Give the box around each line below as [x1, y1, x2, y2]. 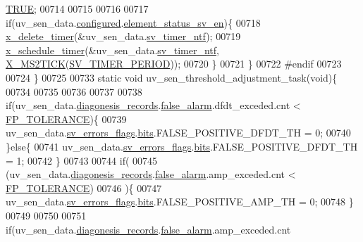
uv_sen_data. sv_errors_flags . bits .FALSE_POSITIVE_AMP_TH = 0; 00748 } [6, 194, 354, 209]
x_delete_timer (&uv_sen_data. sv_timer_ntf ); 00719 [6, 29, 241, 44]
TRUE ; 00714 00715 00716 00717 [6, 1, 149, 15]
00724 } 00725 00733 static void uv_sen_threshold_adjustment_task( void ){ [6, 70, 338, 84]
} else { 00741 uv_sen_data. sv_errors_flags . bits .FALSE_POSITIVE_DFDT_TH [6, 139, 358, 153]
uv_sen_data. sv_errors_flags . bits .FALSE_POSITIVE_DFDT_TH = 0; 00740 [6, 125, 351, 140]
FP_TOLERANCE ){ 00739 [6, 111, 127, 126]
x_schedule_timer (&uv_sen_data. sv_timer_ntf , [6, 42, 219, 57]
